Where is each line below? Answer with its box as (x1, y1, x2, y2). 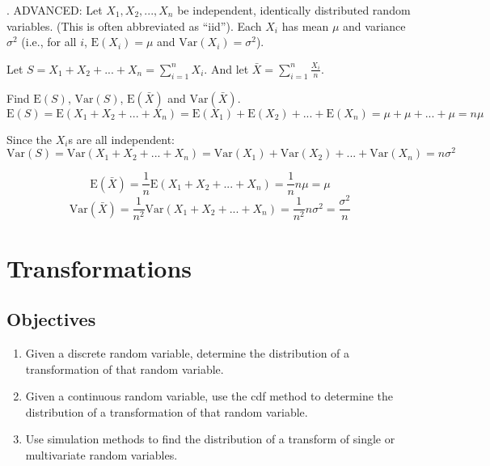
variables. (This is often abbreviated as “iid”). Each (6, 17, 262, 34)
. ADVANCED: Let (6, 2, 103, 18)
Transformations (6, 251, 192, 284)
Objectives (6, 307, 96, 332)
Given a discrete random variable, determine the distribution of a (25, 345, 350, 362)
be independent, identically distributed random (177, 2, 411, 18)
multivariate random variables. (25, 447, 178, 463)
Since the (6, 130, 52, 147)
